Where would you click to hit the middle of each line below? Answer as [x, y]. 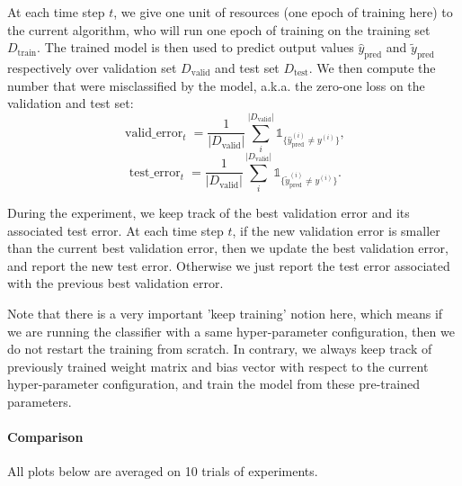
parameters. [40, 401]
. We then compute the [372, 67]
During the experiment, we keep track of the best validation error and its [209, 213]
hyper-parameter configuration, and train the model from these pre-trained [213, 384]
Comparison [45, 437]
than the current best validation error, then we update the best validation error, [228, 248]
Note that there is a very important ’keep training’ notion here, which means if [225, 313]
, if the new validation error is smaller [336, 230]
